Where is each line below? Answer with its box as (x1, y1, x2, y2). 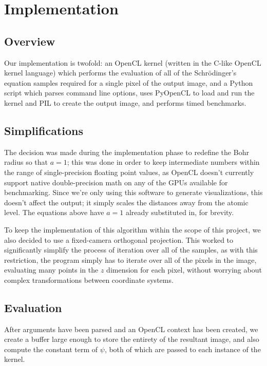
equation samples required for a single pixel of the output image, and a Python (4, 77, 253, 88)
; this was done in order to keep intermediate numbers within (67, 157, 260, 167)
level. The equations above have (4, 207, 104, 218)
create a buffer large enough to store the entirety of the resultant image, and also (4, 334, 259, 344)
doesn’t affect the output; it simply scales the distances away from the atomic (4, 197, 249, 207)
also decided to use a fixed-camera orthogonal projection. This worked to (4, 234, 234, 245)
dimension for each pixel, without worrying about (106, 264, 262, 275)
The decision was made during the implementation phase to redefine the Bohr (4, 146, 249, 157)
